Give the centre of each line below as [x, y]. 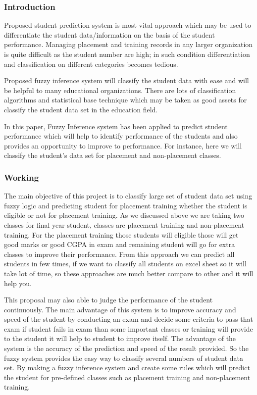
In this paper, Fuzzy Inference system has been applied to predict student [116, 126]
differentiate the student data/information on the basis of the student [109, 34]
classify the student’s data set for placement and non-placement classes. [113, 155]
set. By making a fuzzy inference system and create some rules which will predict [127, 368]
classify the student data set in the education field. [81, 109]
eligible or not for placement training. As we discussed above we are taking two [124, 215]
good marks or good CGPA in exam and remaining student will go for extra [120, 244]
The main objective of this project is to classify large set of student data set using [128, 196]
